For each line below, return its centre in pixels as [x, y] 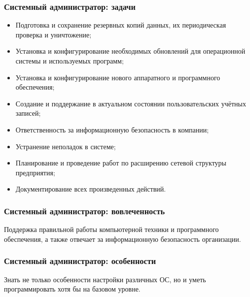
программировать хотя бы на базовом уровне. [72, 289]
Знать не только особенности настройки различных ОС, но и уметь [105, 279]
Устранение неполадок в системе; [66, 146]
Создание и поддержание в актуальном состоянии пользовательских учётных [131, 103]
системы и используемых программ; [70, 61]
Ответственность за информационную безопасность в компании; [112, 129]
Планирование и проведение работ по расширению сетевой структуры [121, 163]
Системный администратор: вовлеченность [85, 211]
